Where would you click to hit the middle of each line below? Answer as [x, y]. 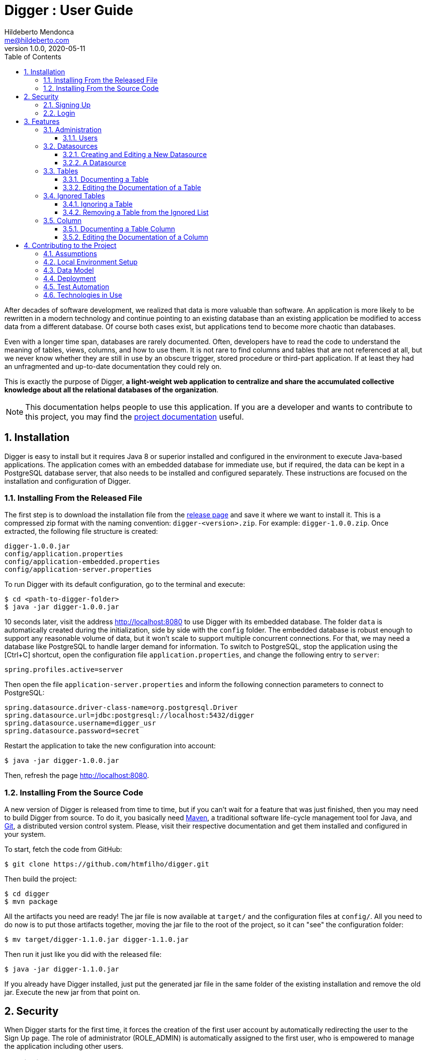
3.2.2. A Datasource [94, 162]
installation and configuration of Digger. [68, 481]
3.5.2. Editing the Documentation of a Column [136, 237]
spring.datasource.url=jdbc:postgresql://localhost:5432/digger [129, 715]
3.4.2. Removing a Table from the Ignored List [136, 212]
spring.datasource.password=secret [72, 731]
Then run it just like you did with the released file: [83, 954]
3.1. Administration [73, 129]
